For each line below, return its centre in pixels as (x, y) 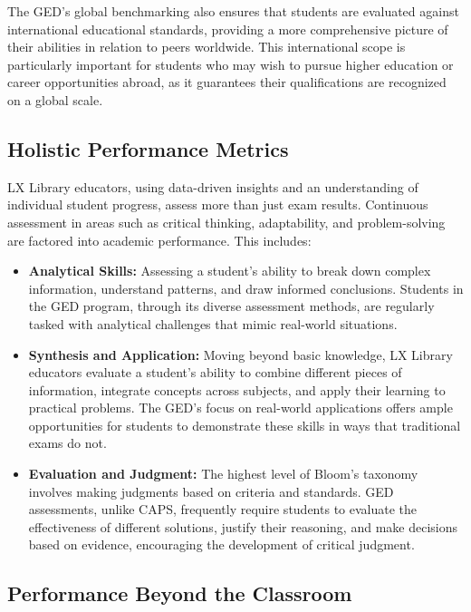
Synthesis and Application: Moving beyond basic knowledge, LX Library (240, 354)
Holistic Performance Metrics (148, 148)
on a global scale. (55, 99)
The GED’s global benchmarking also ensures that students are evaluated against (233, 11)
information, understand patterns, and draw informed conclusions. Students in (246, 288)
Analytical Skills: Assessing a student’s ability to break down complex (230, 271)
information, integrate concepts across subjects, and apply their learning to (237, 389)
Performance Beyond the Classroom (180, 593)
